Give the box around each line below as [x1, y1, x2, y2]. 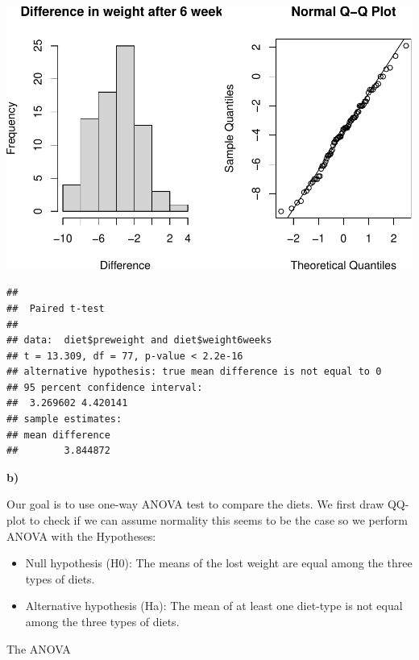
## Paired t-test [6, 302, 105, 314]
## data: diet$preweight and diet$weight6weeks [6, 334, 272, 347]
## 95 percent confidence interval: [6, 381, 203, 393]
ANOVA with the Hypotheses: [6, 527, 156, 544]
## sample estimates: [6, 413, 122, 425]
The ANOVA [6, 640, 71, 657]
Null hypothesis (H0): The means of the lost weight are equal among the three [25, 554, 413, 571]
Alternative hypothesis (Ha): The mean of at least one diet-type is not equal [25, 597, 403, 614]
